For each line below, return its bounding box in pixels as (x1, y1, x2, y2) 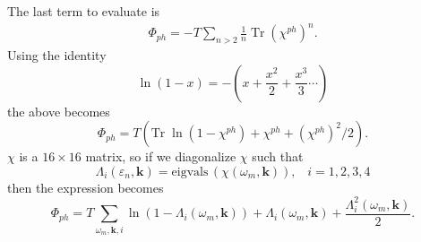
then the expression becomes (7, 177, 164, 196)
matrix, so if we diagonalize (85, 147, 236, 166)
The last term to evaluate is (7, 2, 160, 20)
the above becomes (7, 101, 110, 120)
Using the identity (7, 45, 107, 64)
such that (252, 147, 304, 166)
